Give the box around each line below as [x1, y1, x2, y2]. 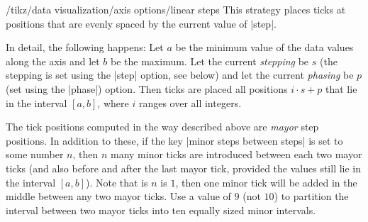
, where [97, 95, 129, 110]
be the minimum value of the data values [175, 40, 354, 55]
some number [6, 147, 64, 162]
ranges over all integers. [138, 95, 242, 110]
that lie [325, 81, 357, 96]
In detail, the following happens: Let [6, 40, 164, 55]
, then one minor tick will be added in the [175, 174, 357, 189]
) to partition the [274, 189, 349, 204]
